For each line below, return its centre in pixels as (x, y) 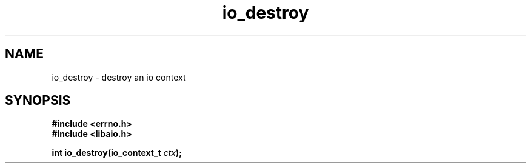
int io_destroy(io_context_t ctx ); (117, 153)
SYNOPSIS (38, 101)
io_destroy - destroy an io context (119, 77)
